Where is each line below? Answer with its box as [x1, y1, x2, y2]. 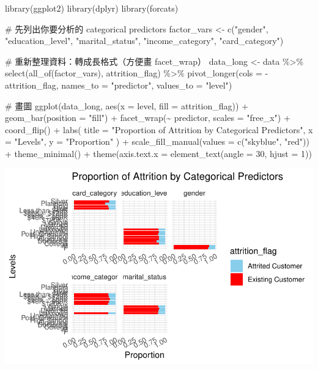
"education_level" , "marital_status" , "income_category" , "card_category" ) [5, 34, 284, 47]
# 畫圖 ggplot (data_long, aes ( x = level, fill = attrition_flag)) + [5, 99, 249, 112]
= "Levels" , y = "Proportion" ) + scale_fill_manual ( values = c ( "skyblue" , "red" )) [5, 135, 309, 148]
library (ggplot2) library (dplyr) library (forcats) [5, 2, 179, 14]
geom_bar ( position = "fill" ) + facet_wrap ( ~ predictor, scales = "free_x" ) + [5, 111, 290, 124]
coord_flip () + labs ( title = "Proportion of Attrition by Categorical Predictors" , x [5, 123, 313, 136]
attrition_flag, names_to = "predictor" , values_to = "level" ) [5, 78, 232, 91]
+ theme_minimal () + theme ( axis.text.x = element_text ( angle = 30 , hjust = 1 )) [5, 147, 312, 159]
